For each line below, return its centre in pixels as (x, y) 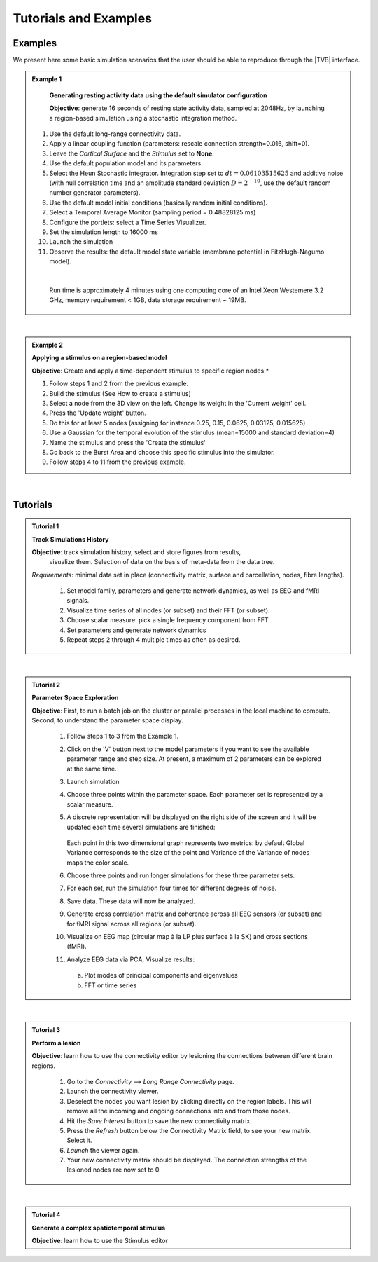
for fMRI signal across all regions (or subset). (132, 924)
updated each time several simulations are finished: (141, 827)
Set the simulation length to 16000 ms (104, 232)
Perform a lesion (56, 1043)
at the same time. (92, 769)
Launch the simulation (81, 242)
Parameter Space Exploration (75, 698)
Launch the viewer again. (103, 1150)
